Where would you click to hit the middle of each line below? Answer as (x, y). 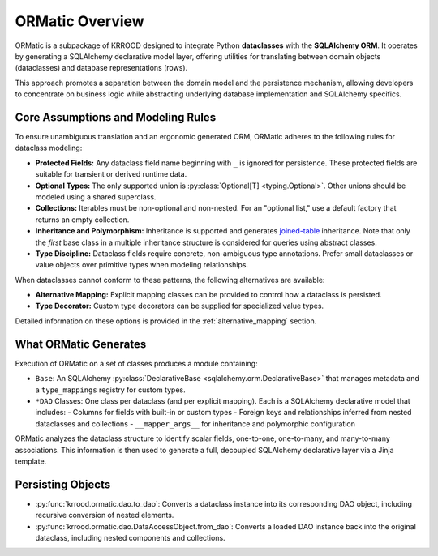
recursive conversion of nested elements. (105, 515)
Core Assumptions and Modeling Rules (116, 117)
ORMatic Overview (80, 21)
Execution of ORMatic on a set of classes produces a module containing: (137, 363)
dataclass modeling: (49, 148)
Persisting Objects (63, 484)
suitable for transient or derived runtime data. (111, 174)
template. (31, 461)
